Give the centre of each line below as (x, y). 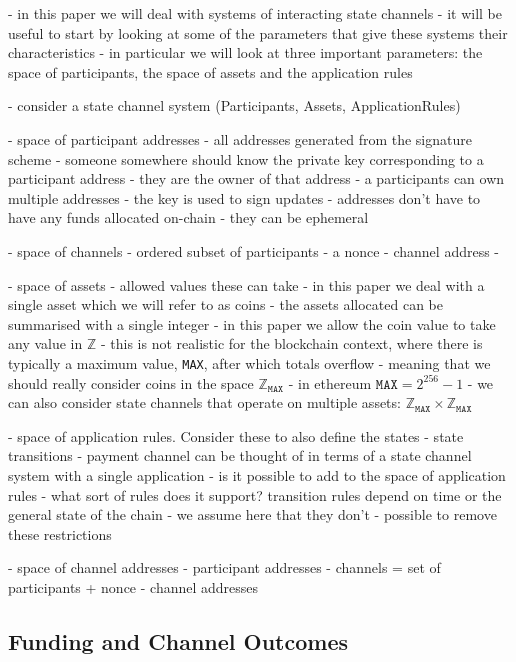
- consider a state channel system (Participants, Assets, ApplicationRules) (234, 105)
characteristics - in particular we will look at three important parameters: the (245, 52)
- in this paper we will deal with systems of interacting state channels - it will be (255, 13)
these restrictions (60, 533)
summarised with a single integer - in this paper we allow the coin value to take (252, 323)
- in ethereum (330, 382)
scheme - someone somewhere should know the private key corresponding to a (246, 158)
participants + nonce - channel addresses (133, 586)
